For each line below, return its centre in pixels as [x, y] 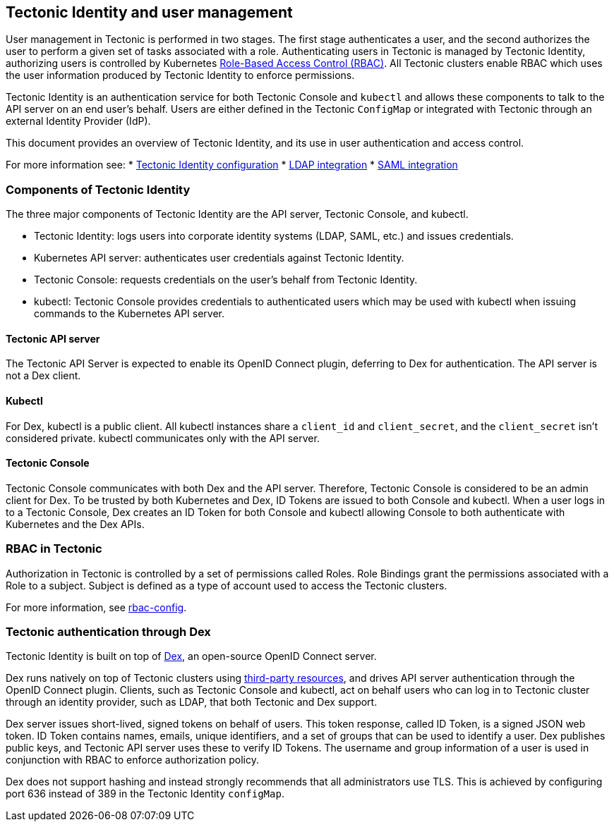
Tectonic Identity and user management [149, 12]
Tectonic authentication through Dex [108, 631]
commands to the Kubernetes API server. [130, 314]
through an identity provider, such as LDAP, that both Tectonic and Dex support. [192, 702]
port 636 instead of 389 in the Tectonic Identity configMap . [145, 794]
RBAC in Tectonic [54, 549]
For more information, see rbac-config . [96, 607]
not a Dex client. [43, 376]
